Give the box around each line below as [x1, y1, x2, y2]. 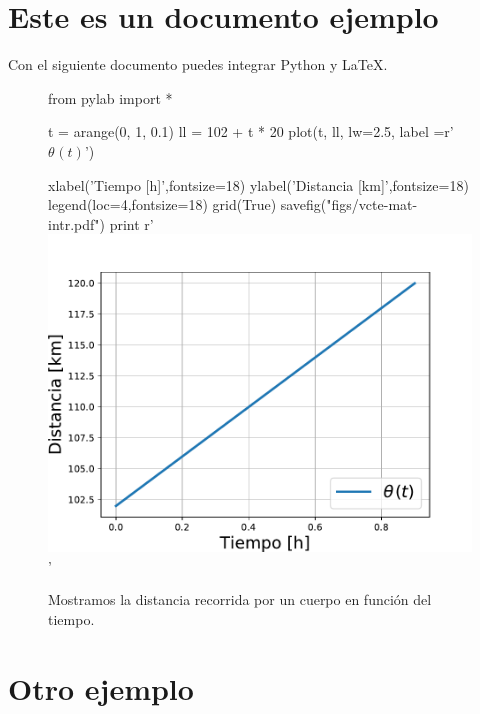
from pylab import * [48, 87, 173, 108]
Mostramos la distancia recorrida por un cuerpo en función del [48, 589, 432, 610]
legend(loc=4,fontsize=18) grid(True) [48, 194, 277, 215]
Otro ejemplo [8, 667, 194, 708]
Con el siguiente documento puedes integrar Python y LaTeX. [8, 54, 388, 75]
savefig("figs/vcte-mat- [280, 194, 418, 215]
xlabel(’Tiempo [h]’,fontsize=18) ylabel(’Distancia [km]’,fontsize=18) [48, 174, 469, 195]
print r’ [109, 213, 154, 234]
